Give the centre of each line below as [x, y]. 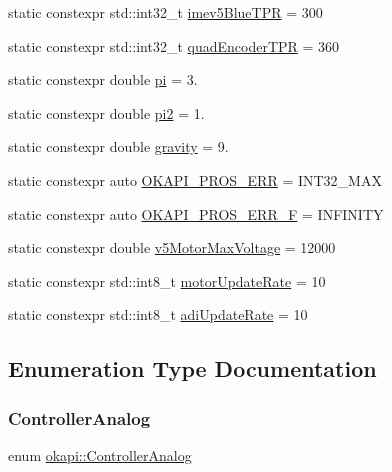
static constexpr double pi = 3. [103, 79]
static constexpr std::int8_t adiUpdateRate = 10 [158, 314]
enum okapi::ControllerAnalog [100, 454]
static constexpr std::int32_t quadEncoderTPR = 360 [174, 45]
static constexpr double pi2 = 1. [106, 112]
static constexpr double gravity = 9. [118, 146]
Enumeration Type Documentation [192, 368]
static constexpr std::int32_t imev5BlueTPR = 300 [165, 12]
